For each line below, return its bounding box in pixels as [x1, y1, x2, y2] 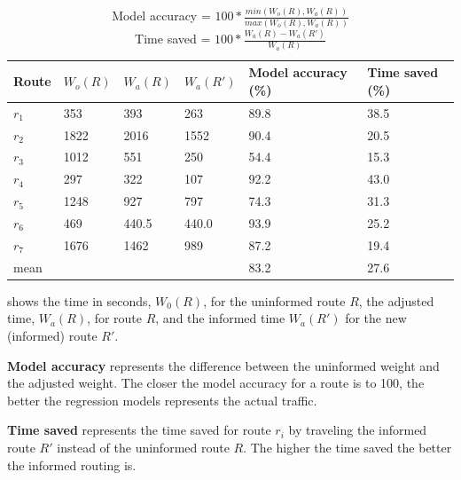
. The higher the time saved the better [243, 437, 452, 456]
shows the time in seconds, [7, 291, 152, 310]
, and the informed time [155, 309, 285, 327]
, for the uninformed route [203, 291, 346, 310]
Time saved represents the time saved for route [7, 421, 271, 439]
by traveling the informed [288, 421, 427, 439]
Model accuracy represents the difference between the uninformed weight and [7, 356, 440, 374]
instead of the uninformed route [57, 437, 230, 456]
